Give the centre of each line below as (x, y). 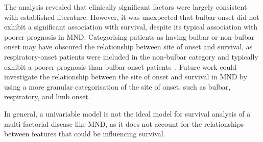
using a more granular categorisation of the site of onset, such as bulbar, (117, 86)
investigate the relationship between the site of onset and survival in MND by (126, 77)
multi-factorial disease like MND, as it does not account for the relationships (124, 123)
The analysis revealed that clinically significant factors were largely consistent (126, 7)
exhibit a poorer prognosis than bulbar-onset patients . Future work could (121, 66)
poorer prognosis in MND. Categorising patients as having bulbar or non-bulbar (129, 36)
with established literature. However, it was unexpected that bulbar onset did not (132, 17)
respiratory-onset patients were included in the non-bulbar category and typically (131, 56)
